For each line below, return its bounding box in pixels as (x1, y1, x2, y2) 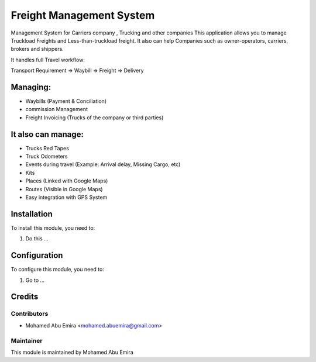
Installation (11, 209, 53, 219)
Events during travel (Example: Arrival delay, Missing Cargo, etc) (25, 161, 181, 168)
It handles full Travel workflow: (11, 56, 85, 63)
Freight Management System (11, 9, 155, 22)
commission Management (25, 106, 88, 113)
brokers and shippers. (11, 46, 64, 53)
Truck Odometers (25, 153, 68, 160)
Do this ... (25, 235, 49, 242)
